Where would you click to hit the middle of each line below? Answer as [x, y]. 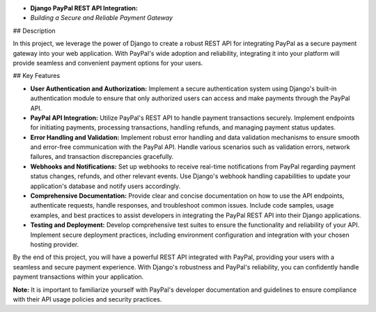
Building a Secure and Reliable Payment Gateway [102, 18]
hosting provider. [55, 244]
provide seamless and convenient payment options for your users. [108, 63]
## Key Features [37, 76]
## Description [34, 31]
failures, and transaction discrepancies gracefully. [102, 157]
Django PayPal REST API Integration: [84, 8]
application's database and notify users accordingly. [105, 186]
